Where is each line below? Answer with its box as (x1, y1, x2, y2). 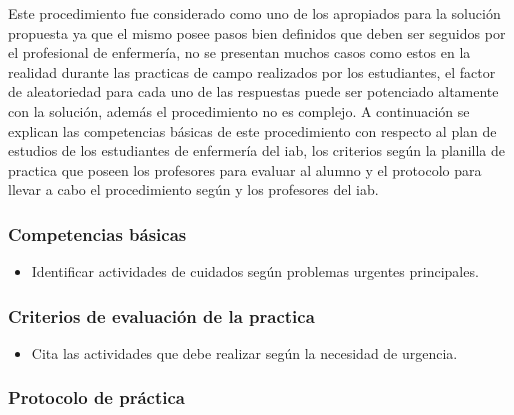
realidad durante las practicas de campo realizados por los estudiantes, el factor (8, 61, 496, 82)
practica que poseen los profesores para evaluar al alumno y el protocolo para (8, 159, 482, 180)
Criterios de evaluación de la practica (8, 303, 315, 328)
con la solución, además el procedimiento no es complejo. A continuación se (8, 100, 470, 121)
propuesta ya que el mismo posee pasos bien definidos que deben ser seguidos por (8, 22, 506, 43)
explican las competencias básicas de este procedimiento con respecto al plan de (8, 120, 497, 141)
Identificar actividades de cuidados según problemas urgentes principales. (31, 261, 479, 282)
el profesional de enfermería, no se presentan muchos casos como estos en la (8, 42, 471, 63)
